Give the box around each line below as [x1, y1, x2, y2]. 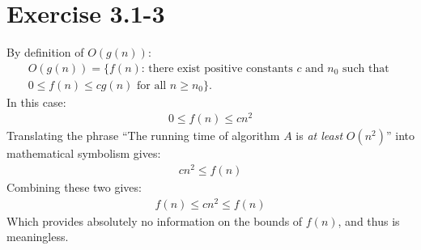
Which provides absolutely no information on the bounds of [6, 212, 303, 229]
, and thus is [338, 212, 400, 229]
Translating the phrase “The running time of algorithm [6, 127, 280, 144]
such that [342, 62, 389, 74]
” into [386, 127, 415, 144]
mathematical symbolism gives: [6, 145, 161, 162]
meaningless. [6, 228, 69, 245]
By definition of [6, 44, 84, 61]
